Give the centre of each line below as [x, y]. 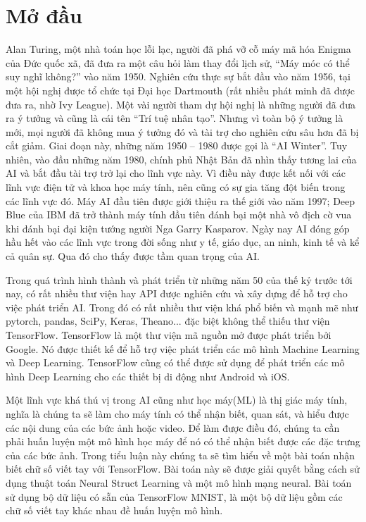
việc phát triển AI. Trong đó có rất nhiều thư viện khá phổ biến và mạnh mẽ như [182, 307]
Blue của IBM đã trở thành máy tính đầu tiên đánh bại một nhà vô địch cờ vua [179, 215]
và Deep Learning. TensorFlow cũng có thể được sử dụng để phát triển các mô [175, 362]
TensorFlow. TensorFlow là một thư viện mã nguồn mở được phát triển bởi [169, 335]
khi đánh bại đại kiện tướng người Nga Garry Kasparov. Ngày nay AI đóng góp [178, 228]
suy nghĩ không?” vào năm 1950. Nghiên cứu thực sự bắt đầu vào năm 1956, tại [178, 76]
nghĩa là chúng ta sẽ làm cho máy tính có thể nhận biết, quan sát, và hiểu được [177, 413]
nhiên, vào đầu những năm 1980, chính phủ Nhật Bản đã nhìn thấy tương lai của [181, 159]
